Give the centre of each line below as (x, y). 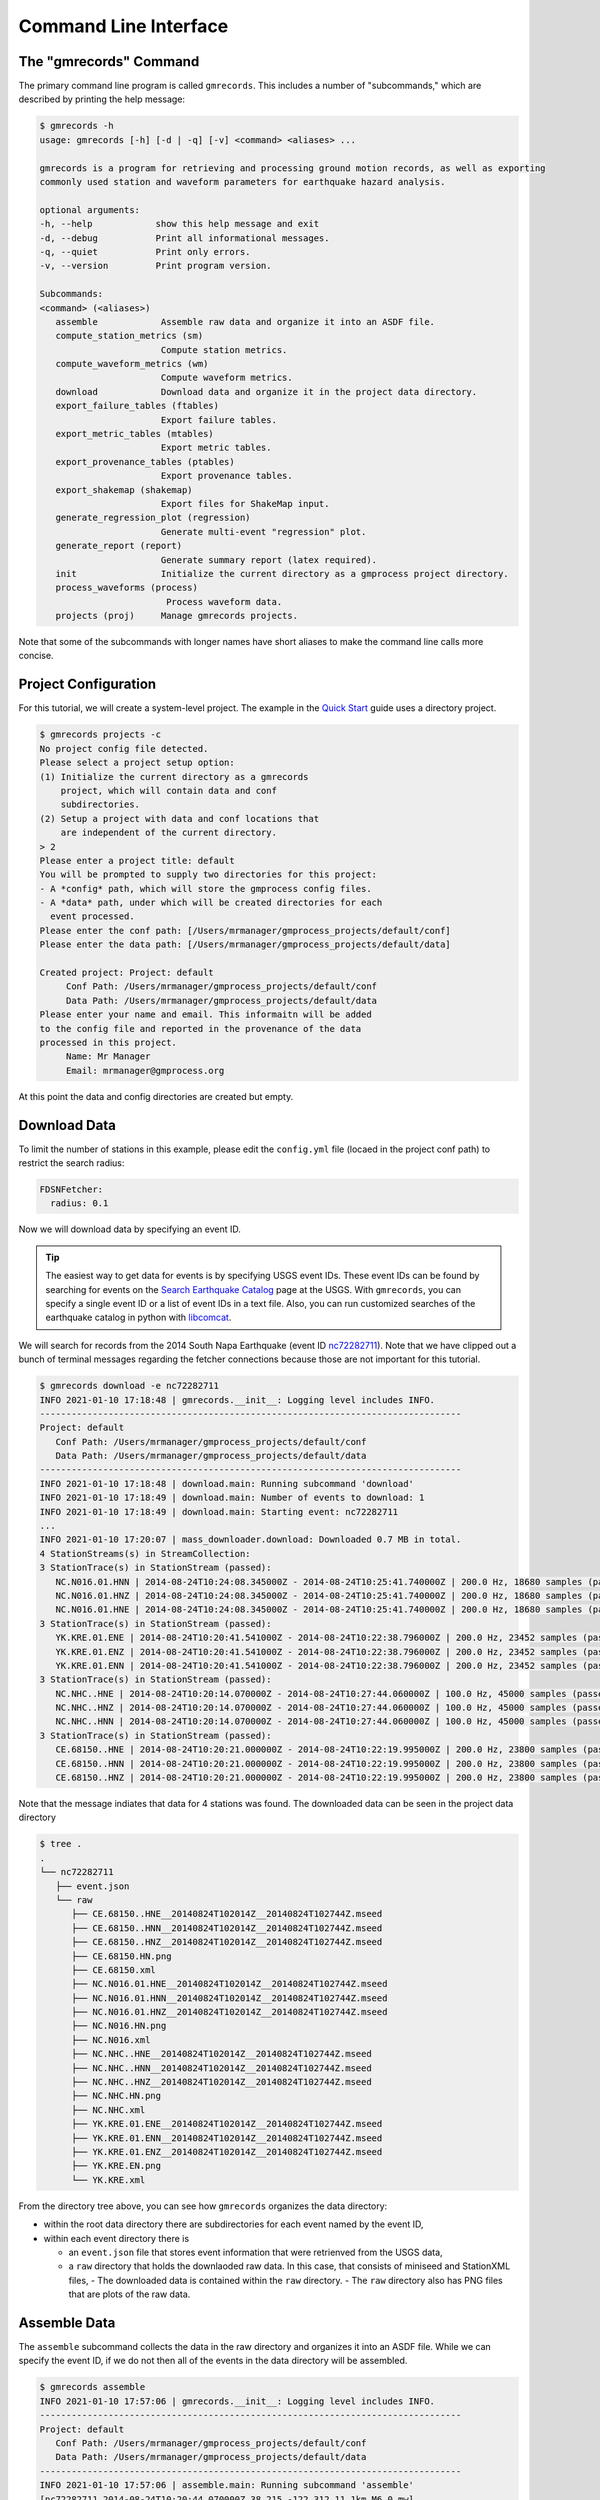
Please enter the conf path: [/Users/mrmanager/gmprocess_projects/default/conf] (245, 930)
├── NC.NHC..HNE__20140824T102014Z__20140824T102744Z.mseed (221, 2054)
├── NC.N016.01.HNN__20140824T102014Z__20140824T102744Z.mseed (229, 1998)
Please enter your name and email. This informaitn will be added (205, 1014)
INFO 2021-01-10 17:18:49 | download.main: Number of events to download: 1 (232, 1498)
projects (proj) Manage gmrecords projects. (177, 616)
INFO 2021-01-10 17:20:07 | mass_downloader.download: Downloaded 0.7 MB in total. (250, 1539)
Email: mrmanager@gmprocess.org (145, 1070)
